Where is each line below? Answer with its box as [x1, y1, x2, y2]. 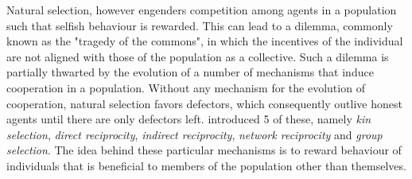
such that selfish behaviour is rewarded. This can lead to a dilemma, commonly [6, 17, 393, 33]
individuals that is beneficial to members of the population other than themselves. [6, 157, 406, 173]
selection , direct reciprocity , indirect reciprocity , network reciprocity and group [6, 126, 383, 142]
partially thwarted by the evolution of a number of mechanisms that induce [6, 64, 374, 80]
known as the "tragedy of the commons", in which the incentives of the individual [6, 33, 403, 49]
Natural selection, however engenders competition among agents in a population [6, 2, 397, 18]
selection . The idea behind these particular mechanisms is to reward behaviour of [6, 142, 402, 158]
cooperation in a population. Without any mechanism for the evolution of [6, 79, 365, 95]
